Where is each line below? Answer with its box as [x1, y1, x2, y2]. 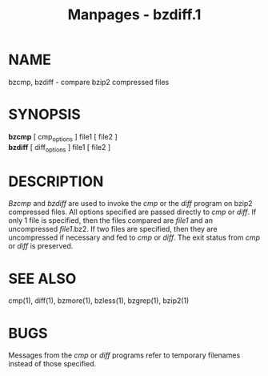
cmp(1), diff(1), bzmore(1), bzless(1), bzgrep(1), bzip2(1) [8, 296, 190, 305]
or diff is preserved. [8, 241, 74, 251]
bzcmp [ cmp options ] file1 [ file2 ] [8, 131, 118, 144]
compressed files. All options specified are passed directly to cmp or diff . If [8, 207, 257, 217]
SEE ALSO [8, 269, 77, 288]
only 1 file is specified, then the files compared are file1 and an [8, 216, 214, 225]
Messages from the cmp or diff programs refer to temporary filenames [8, 350, 241, 360]
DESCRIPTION [8, 172, 104, 190]
